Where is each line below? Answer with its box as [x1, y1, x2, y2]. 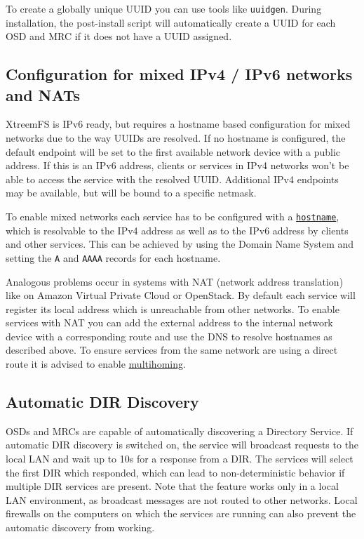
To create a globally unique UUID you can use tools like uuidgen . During [6, 1, 322, 15]
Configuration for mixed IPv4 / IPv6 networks [6, 63, 353, 85]
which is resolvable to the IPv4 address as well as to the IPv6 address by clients [6, 222, 349, 237]
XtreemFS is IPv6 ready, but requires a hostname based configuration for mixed [6, 117, 351, 131]
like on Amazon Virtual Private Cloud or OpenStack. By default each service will [6, 288, 356, 302]
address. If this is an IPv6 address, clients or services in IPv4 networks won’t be [6, 158, 349, 173]
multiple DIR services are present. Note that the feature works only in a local [6, 479, 339, 493]
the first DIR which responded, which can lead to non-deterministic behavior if [6, 465, 345, 479]
